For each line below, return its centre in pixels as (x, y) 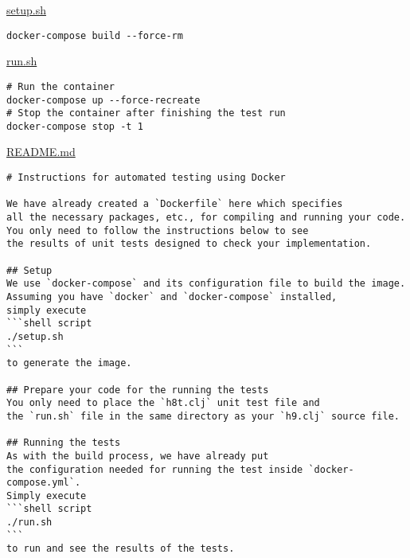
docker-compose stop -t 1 (75, 126)
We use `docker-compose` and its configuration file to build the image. (206, 284)
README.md (41, 152)
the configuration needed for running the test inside (155, 469)
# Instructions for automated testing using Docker (146, 178)
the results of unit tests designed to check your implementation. (189, 244)
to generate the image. (69, 363)
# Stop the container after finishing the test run (146, 113)
